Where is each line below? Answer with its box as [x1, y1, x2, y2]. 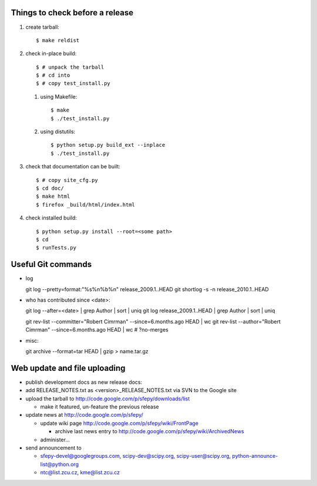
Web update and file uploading [11, 363, 126, 373]
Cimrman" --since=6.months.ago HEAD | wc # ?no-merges [25, 326, 168, 333]
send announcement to [25, 444, 82, 451]
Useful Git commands [11, 259, 92, 269]
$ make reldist [36, 37, 80, 43]
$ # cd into [36, 72, 70, 79]
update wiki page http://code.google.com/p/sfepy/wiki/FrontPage [40, 420, 199, 427]
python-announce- [232, 453, 278, 460]
